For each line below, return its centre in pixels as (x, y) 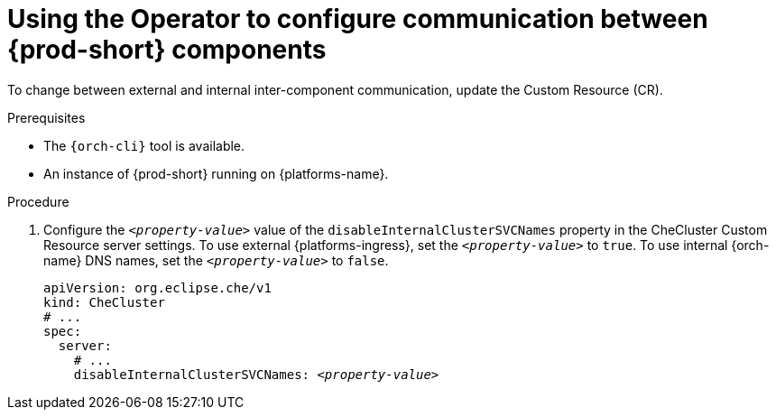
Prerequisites (46, 117)
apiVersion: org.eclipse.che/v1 (157, 287)
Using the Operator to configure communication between (358, 19)
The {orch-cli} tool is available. (144, 145)
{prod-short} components (167, 50)
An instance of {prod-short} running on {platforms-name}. (216, 173)
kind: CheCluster (104, 302)
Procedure (38, 201)
